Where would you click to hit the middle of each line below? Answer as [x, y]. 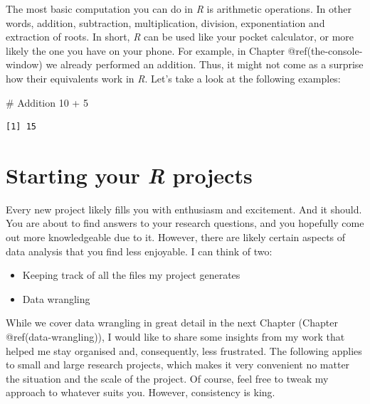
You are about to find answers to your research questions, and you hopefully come [185, 223]
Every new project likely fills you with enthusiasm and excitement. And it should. [184, 209]
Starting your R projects [129, 175]
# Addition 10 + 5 [47, 102]
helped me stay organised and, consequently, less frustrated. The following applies [184, 350]
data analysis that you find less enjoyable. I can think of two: [139, 251]
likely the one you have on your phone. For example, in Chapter [145, 50]
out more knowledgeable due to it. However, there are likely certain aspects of [176, 237]
